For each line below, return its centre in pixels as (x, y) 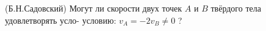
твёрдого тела (236, 8)
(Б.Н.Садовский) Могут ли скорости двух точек (94, 8)
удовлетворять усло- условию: (61, 20)
